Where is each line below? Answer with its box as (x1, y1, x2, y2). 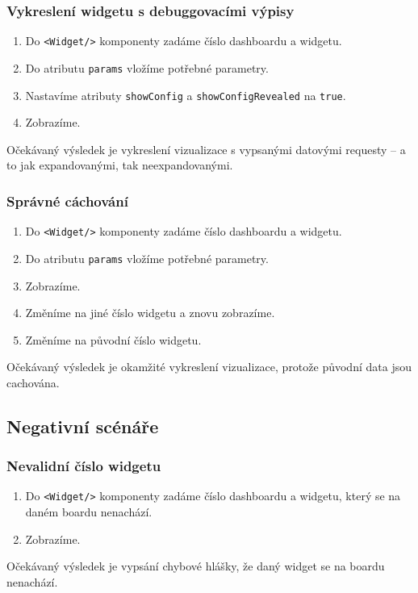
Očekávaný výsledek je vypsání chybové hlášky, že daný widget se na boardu (6, 558, 385, 574)
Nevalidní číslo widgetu (6, 456, 161, 476)
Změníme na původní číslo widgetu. (25, 331, 202, 348)
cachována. (6, 374, 60, 390)
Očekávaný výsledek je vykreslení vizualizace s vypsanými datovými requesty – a (6, 140, 406, 157)
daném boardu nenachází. (25, 503, 153, 520)
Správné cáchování (6, 190, 128, 211)
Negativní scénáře (6, 413, 159, 438)
